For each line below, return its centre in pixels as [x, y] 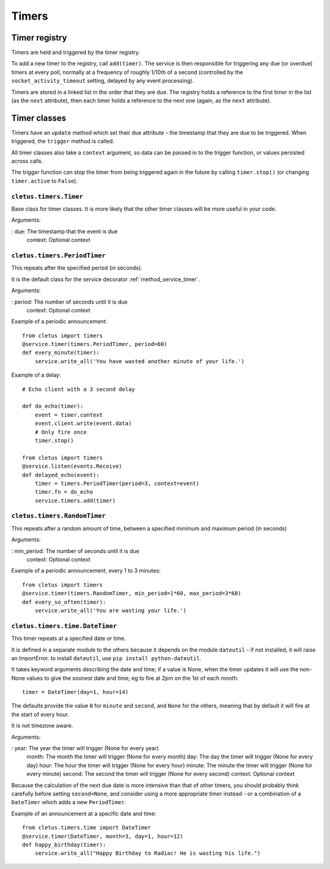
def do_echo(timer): [53, 406]
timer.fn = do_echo [64, 492]
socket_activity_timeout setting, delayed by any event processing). [103, 81]
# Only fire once [61, 432]
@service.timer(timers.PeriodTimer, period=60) [95, 344]
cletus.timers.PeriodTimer [59, 255]
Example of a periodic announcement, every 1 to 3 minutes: [86, 571]
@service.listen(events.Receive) [72, 466]
